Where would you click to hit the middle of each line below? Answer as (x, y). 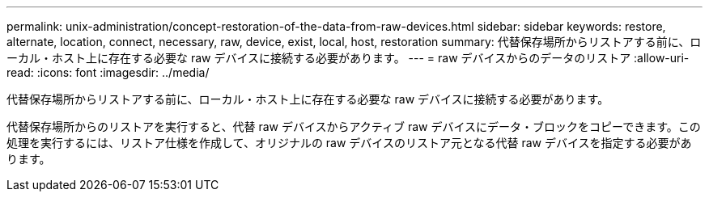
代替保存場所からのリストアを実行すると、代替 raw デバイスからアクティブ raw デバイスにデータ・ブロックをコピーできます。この (354, 126)
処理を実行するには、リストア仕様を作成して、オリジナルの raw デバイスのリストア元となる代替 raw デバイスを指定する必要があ (349, 143)
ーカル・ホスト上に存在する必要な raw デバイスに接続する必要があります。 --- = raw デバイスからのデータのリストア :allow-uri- (348, 58)
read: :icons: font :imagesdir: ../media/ (108, 72)
